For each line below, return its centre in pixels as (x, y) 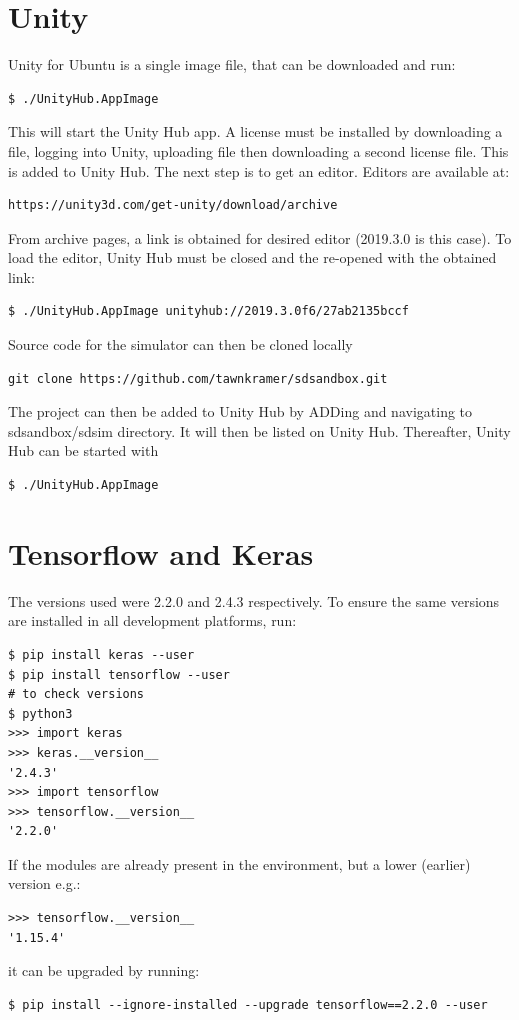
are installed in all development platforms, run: (152, 620)
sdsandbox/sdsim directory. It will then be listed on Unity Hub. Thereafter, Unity (259, 430)
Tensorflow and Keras (161, 552)
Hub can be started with (83, 450)
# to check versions (76, 694)
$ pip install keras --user (101, 654)
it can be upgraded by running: (104, 970)
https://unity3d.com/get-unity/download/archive (173, 205)
